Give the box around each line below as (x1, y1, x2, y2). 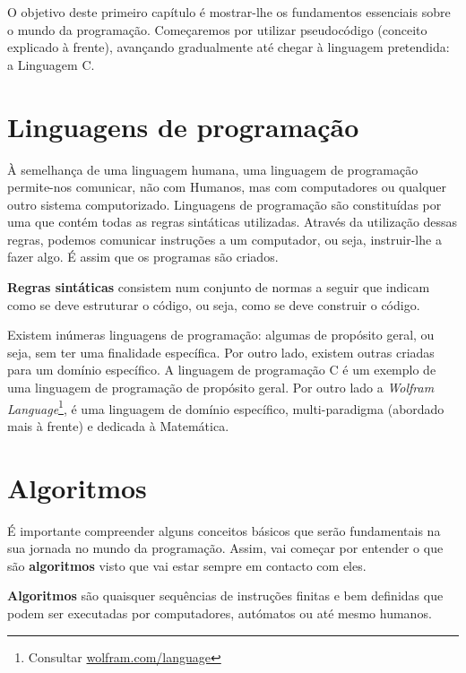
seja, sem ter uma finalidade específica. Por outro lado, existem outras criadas (7, 342, 435, 361)
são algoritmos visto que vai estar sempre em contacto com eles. (7, 556, 367, 574)
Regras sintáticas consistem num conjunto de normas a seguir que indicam (7, 278, 430, 297)
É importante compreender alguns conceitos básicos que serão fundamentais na (7, 521, 441, 539)
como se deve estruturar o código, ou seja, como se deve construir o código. (7, 295, 420, 314)
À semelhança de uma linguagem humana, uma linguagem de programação (7, 160, 419, 178)
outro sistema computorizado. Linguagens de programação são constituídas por (7, 194, 442, 213)
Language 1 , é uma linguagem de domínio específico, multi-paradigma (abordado (7, 396, 444, 418)
